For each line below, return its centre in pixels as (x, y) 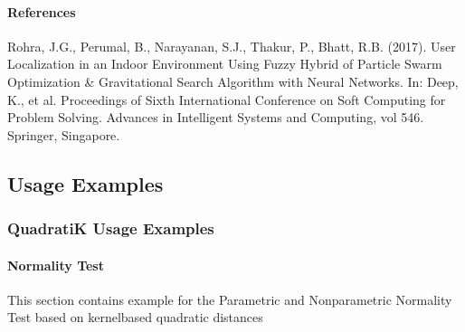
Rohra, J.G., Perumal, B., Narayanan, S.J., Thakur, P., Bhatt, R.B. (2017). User (232, 46)
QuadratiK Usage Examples (111, 228)
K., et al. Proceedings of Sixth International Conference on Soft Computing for (227, 99)
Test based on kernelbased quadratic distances (135, 317)
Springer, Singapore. (64, 134)
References (42, 11)
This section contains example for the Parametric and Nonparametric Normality (230, 299)
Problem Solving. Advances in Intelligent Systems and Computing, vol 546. (216, 117)
